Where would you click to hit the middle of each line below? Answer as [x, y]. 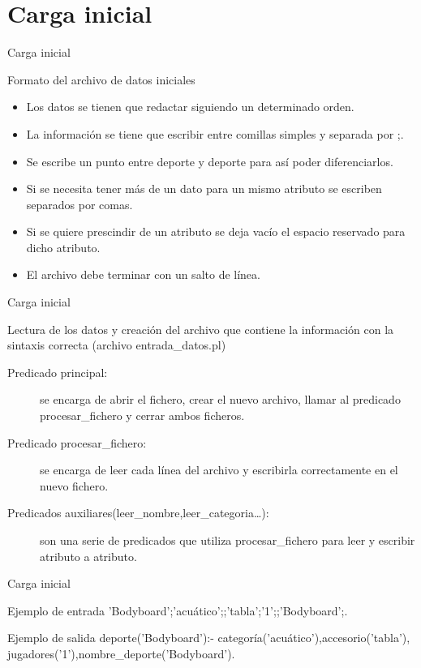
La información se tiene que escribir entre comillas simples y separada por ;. [215, 133]
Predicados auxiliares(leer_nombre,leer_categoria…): [138, 513]
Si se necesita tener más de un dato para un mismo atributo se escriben [204, 188]
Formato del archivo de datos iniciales [101, 79]
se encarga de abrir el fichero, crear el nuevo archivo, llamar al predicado [220, 399]
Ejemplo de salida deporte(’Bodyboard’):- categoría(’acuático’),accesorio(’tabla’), [209, 638]
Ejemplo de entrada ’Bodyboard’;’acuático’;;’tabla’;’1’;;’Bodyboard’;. [178, 610]
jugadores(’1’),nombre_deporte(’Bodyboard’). [121, 653]
